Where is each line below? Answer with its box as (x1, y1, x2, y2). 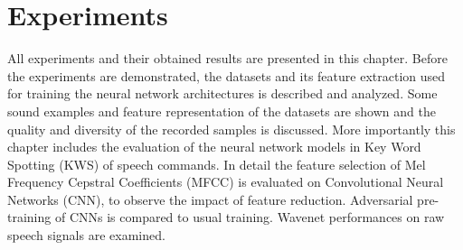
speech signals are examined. (7, 226, 165, 245)
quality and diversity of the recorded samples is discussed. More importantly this (7, 119, 456, 138)
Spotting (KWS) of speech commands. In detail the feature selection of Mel (7, 154, 426, 173)
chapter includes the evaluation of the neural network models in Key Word (7, 137, 421, 156)
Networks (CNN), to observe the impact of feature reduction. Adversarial (7, 190, 413, 208)
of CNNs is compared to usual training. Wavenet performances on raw (54, 208, 445, 227)
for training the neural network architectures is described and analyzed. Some (7, 84, 438, 103)
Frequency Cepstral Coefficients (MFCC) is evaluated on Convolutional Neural (7, 172, 444, 191)
